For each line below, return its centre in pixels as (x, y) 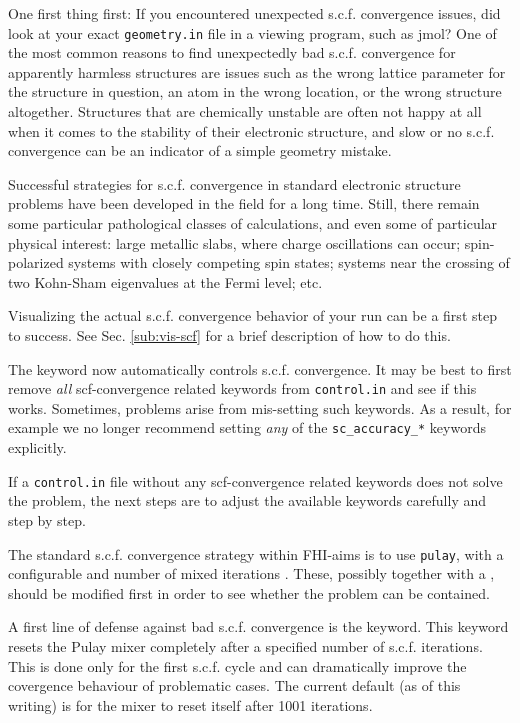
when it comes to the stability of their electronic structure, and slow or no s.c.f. (251, 130)
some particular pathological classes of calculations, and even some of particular (253, 223)
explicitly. (37, 447)
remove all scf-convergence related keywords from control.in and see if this (242, 388)
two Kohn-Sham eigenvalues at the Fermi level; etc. (165, 281)
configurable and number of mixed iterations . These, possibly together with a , (251, 573)
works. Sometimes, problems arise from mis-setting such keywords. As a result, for (260, 407)
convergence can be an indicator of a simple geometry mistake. (200, 150)
